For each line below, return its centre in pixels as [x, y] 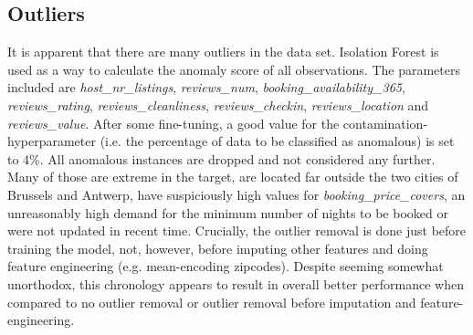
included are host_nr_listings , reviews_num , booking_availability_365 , [206, 87]
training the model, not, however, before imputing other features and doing [218, 248]
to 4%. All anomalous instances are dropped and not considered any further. [221, 158]
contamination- [385, 123]
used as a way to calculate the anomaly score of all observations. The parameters [234, 69]
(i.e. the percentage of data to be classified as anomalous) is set [277, 141]
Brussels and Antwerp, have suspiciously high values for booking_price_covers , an [236, 194]
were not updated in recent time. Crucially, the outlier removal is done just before [237, 230]
